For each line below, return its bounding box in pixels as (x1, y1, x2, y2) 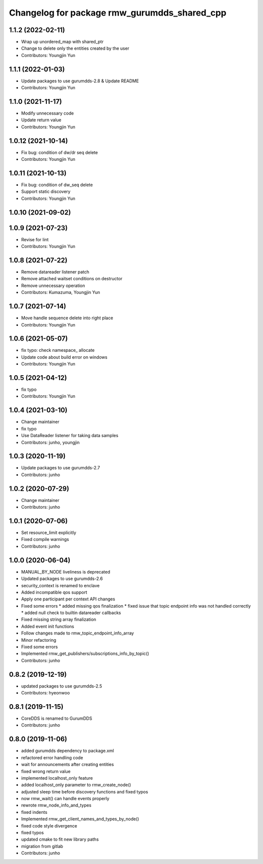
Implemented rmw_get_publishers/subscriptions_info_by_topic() (21, 651, 150, 656)
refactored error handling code (21, 754, 83, 760)
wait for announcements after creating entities (21, 762, 114, 768)
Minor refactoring (21, 637, 56, 643)
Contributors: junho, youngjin (21, 439, 80, 445)
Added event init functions (21, 623, 75, 629)
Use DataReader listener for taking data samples (21, 433, 119, 439)
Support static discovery (21, 189, 71, 194)
